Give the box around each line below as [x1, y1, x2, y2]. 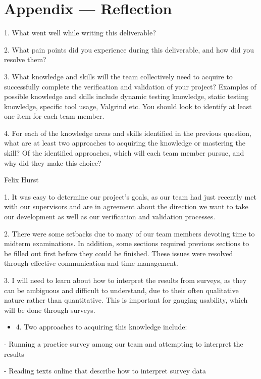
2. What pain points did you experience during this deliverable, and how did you [4, 44, 254, 55]
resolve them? [4, 54, 46, 65]
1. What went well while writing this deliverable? [4, 27, 156, 38]
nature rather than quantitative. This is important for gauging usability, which [4, 295, 248, 305]
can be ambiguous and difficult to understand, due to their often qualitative [4, 285, 239, 295]
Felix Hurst [4, 174, 39, 185]
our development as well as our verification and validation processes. [4, 211, 216, 222]
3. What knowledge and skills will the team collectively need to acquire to [4, 71, 233, 81]
